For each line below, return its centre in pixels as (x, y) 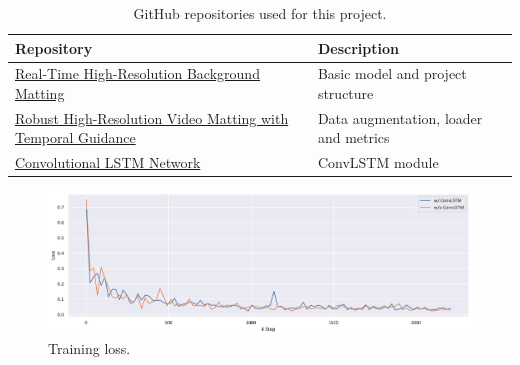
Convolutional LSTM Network (108, 162)
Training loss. (89, 348)
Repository (54, 47)
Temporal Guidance (75, 137)
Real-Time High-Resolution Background (137, 73)
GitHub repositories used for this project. (260, 13)
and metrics (353, 137)
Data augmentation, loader (400, 117)
